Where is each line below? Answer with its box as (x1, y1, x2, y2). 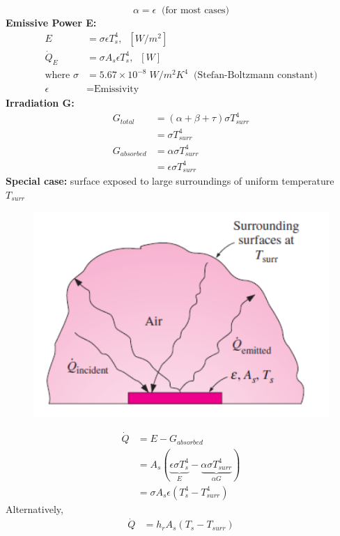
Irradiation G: (6, 95, 75, 110)
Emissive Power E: (6, 15, 97, 29)
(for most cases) (162, 6, 230, 15)
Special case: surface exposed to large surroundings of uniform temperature (6, 174, 334, 188)
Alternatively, (6, 501, 63, 516)
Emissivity (93, 84, 139, 95)
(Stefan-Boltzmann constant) (193, 70, 318, 81)
